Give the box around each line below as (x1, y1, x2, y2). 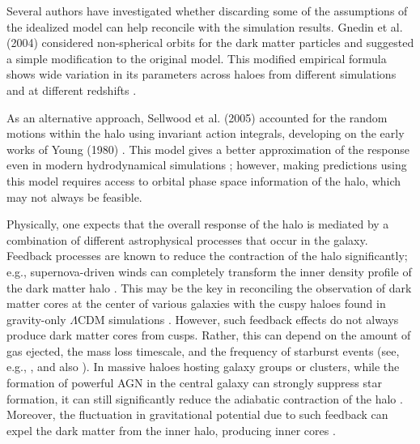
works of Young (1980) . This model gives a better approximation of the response (6, 140, 409, 157)
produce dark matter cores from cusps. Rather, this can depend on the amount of (6, 327, 411, 344)
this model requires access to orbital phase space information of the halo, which (6, 172, 401, 189)
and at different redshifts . (6, 81, 137, 98)
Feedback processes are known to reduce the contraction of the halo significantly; (6, 247, 408, 264)
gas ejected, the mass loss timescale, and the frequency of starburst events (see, (6, 342, 400, 359)
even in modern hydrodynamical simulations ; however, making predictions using (6, 156, 407, 173)
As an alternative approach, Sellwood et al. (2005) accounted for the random (6, 109, 388, 126)
